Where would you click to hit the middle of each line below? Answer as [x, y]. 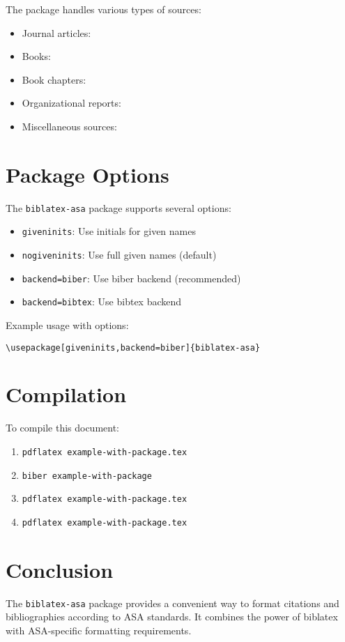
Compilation [66, 394]
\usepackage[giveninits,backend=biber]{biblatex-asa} [133, 347]
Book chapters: [54, 79]
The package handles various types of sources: [103, 9]
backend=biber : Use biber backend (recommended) [131, 278]
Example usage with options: [67, 324]
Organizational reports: [71, 103]
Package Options [87, 174]
